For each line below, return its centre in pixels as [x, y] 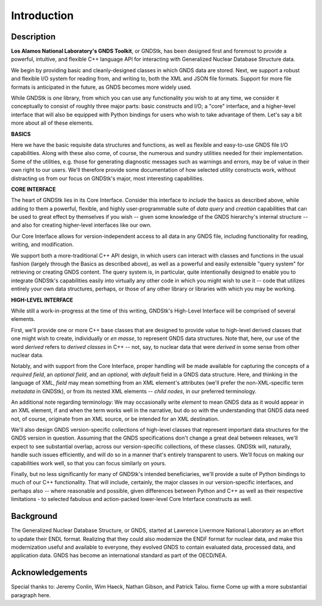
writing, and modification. [42, 245]
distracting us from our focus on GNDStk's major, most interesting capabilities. [107, 178]
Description [33, 37]
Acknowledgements [49, 573]
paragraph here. [31, 595]
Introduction [42, 16]
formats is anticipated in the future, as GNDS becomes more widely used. [101, 87]
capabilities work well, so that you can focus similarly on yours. [89, 463]
